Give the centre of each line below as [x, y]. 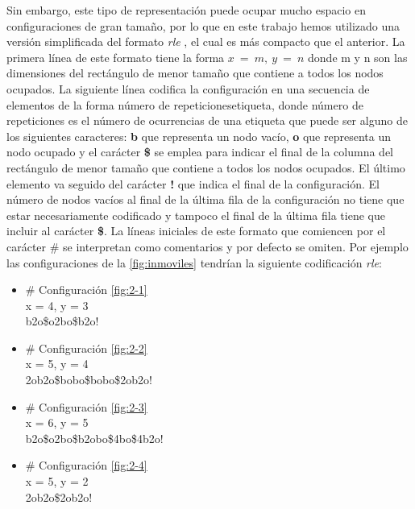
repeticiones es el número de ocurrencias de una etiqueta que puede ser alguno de [207, 120]
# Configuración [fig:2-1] [86, 290]
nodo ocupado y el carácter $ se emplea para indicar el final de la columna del [200, 152]
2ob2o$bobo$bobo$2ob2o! [89, 380]
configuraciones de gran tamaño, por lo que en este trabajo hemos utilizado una [203, 25]
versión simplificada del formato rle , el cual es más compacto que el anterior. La [206, 41]
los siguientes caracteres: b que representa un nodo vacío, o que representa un [199, 136]
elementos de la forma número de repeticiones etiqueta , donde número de [185, 104]
